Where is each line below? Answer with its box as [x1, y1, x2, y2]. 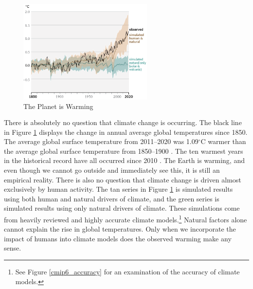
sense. [4, 243, 21, 253]
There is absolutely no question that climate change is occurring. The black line [4, 117, 242, 127]
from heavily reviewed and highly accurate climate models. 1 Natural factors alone [4, 213, 247, 224]
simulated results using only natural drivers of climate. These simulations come [4, 203, 240, 213]
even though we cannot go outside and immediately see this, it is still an [4, 165, 220, 175]
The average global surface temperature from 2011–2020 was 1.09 [4, 136, 199, 146]
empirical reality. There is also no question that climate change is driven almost [4, 174, 241, 184]
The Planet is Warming [23, 101, 93, 111]
